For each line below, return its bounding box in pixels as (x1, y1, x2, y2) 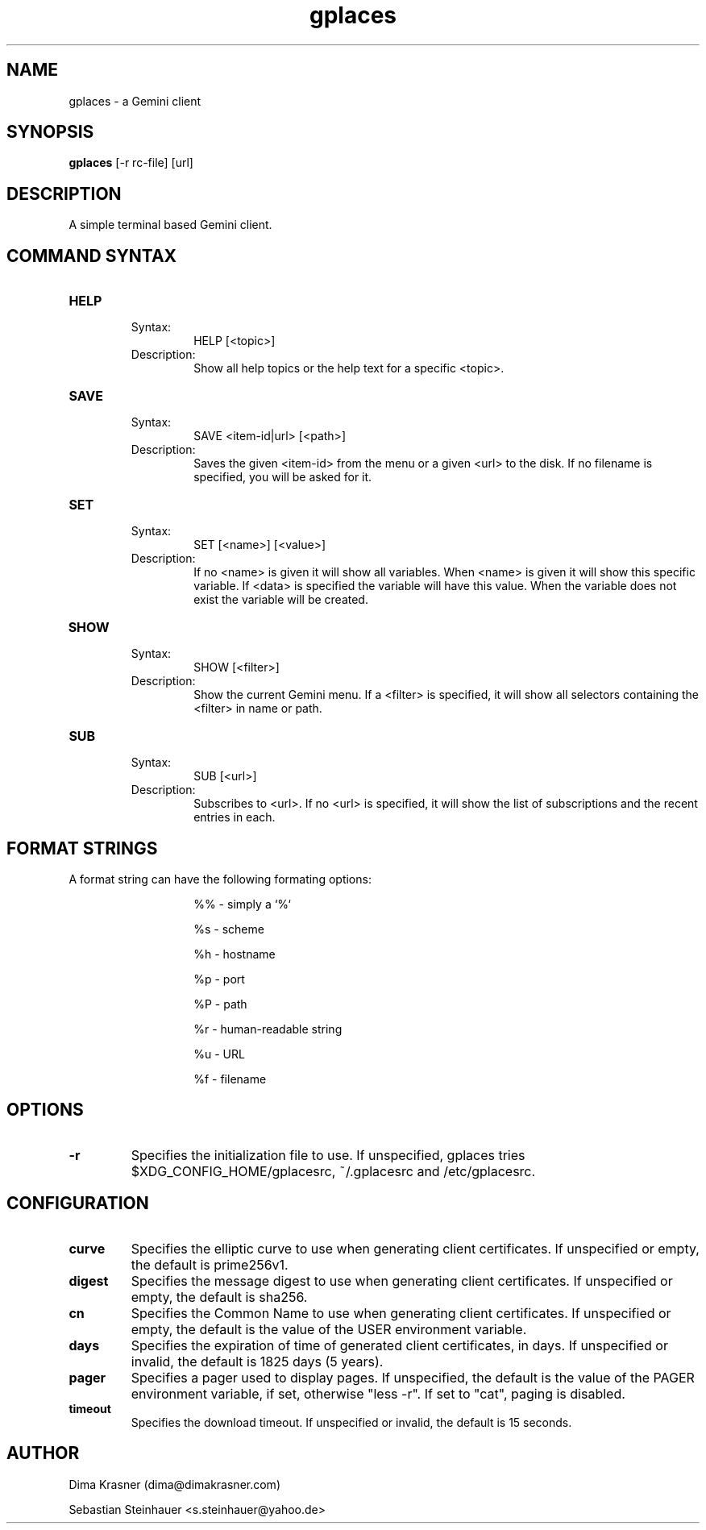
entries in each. (193, 810, 276, 825)
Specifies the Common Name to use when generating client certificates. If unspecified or (131, 1304, 671, 1321)
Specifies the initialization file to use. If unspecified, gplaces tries (131, 1146, 525, 1163)
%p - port (193, 971, 245, 986)
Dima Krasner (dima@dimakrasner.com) (69, 1477, 280, 1491)
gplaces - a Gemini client (69, 94, 201, 108)
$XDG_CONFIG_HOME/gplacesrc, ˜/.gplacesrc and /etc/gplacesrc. (131, 1162, 536, 1179)
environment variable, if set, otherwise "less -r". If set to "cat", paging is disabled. (131, 1385, 625, 1402)
